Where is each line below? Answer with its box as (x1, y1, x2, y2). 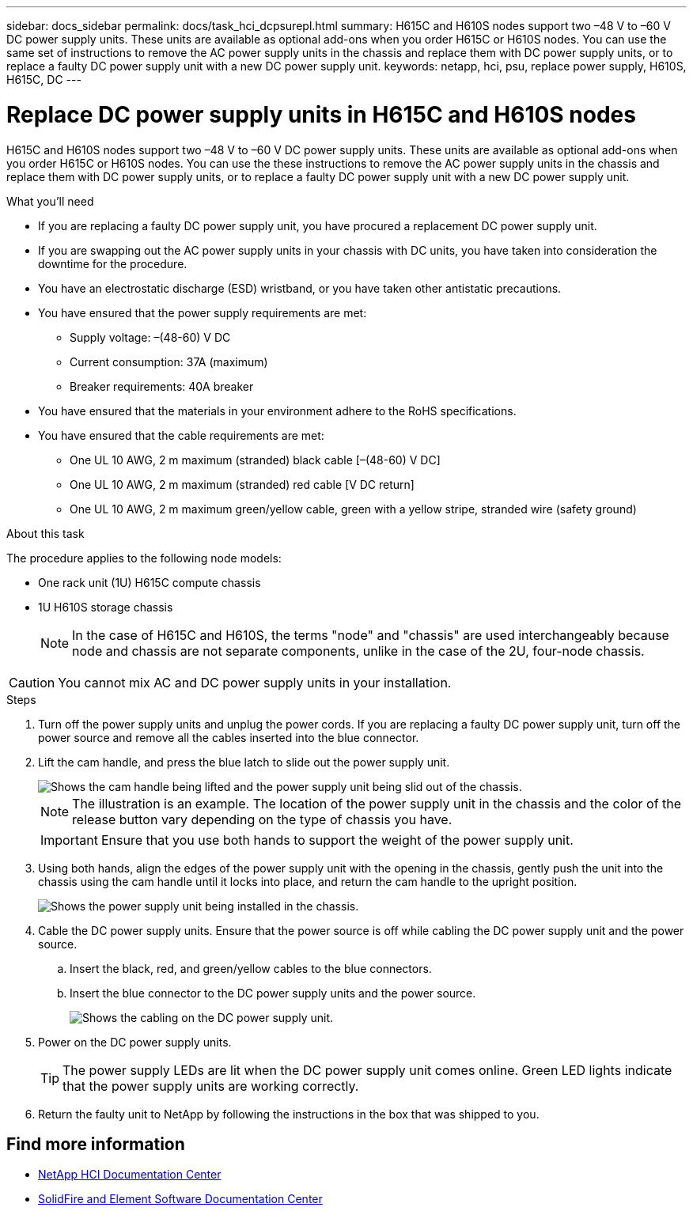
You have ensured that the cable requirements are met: (38, 428, 324, 442)
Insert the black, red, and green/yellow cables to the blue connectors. (70, 961, 432, 975)
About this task (6, 526, 85, 540)
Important (40, 831, 98, 848)
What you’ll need (6, 194, 94, 208)
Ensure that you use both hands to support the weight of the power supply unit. (100, 831, 574, 848)
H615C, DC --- (6, 73, 81, 86)
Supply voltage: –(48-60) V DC (70, 330, 231, 344)
